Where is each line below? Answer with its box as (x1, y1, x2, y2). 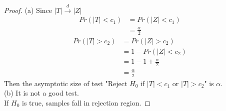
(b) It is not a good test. (4, 88, 79, 98)
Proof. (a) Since (4, 4, 52, 15)
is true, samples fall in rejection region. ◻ (21, 97, 150, 108)
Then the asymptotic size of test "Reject (4, 78, 127, 88)
